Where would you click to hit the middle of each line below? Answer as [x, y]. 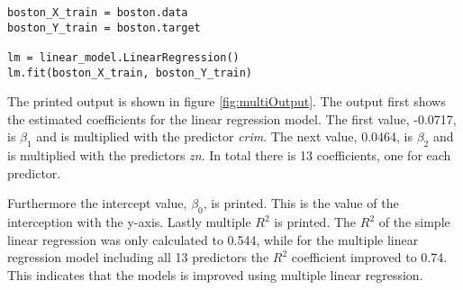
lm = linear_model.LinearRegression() [123, 57]
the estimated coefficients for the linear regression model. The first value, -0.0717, [232, 118]
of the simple [414, 222]
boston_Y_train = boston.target [104, 27]
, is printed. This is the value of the [301, 203]
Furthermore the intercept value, [97, 203]
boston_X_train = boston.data [98, 13]
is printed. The [315, 222]
